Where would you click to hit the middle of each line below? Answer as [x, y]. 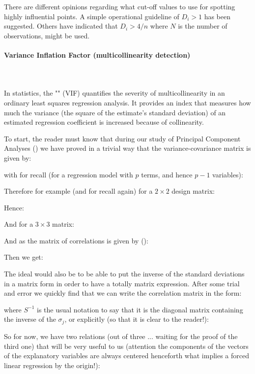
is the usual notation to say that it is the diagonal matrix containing [140, 309]
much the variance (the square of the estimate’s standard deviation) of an [115, 112]
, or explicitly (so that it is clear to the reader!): [137, 319]
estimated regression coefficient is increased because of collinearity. [104, 122]
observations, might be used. [47, 35]
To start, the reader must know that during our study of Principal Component [122, 138]
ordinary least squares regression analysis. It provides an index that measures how [127, 102]
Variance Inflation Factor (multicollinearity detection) [97, 54]
